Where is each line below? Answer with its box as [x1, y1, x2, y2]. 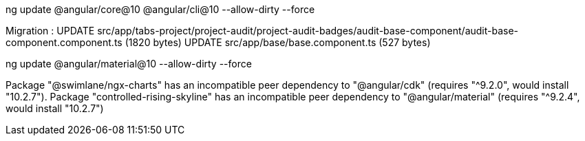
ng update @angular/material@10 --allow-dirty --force [6, 58, 252, 69]
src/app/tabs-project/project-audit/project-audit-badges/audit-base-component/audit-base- [97, 25, 519, 36]
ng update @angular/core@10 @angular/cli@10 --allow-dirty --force [6, 3, 315, 15]
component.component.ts [6, 36, 123, 48]
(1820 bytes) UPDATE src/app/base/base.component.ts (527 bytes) [125, 36, 431, 48]
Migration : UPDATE [6, 25, 95, 36]
